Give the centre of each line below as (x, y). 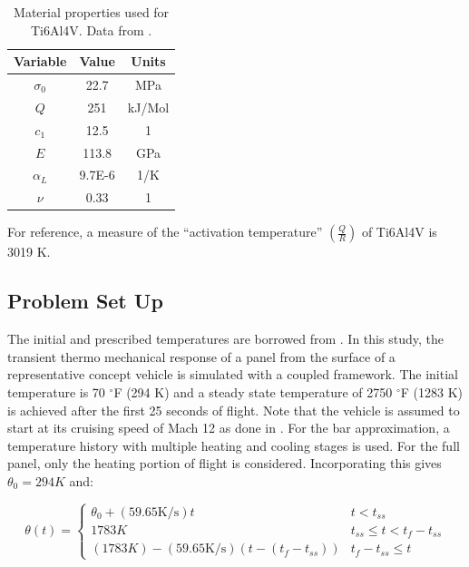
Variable (40, 61)
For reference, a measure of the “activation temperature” (165, 232)
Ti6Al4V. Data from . (91, 29)
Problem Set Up (85, 301)
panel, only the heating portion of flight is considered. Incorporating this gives (225, 463)
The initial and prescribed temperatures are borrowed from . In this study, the (225, 339)
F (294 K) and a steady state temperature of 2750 (253, 391)
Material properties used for (92, 12)
